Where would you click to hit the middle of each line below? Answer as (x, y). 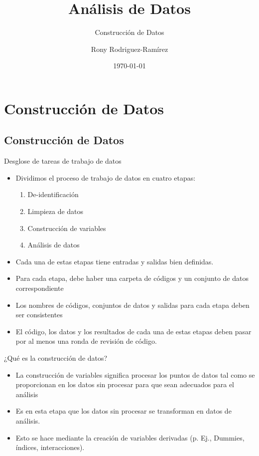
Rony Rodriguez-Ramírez (129, 49)
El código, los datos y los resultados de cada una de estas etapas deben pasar (133, 331)
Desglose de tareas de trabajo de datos (63, 161)
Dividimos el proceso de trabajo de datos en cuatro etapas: (106, 177)
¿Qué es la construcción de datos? (56, 358)
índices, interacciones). (50, 447)
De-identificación (53, 194)
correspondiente (40, 288)
